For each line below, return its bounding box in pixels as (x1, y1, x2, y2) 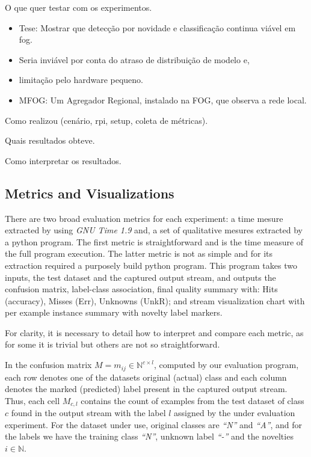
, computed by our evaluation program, (153, 358, 299, 371)
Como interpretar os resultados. (5, 154, 122, 167)
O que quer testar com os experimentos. (5, 1, 152, 13)
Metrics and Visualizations (5, 183, 174, 202)
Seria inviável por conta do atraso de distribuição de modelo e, (19, 53, 250, 66)
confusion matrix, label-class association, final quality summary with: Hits (5, 283, 278, 295)
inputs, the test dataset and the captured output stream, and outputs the (5, 271, 276, 283)
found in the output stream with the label (11, 406, 166, 419)
